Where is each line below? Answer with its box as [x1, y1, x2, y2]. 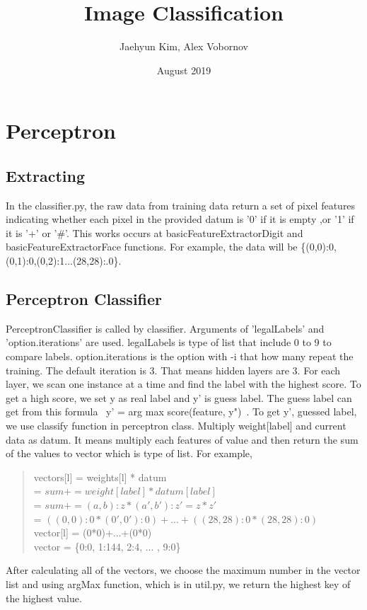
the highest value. [6, 590, 82, 605]
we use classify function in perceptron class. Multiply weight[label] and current [6, 418, 346, 433]
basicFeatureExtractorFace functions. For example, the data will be [6, 239, 298, 254]
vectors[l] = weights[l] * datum [33, 469, 167, 484]
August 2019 [156, 62, 211, 77]
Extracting [6, 164, 86, 186]
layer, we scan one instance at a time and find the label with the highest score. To [6, 376, 361, 391]
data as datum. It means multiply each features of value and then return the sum [6, 432, 359, 447]
